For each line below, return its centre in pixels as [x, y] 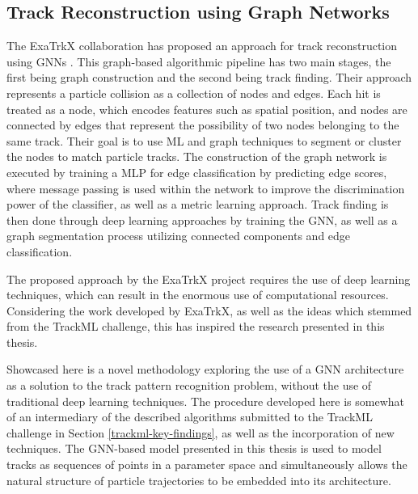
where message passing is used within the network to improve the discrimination [206, 188]
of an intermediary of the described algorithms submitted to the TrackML [190, 417]
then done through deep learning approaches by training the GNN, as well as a [202, 220]
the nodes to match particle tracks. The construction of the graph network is [197, 156]
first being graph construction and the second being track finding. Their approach [209, 77]
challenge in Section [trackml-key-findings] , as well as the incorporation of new [201, 432]
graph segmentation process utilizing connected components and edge [179, 236]
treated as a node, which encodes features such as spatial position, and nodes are [207, 109]
